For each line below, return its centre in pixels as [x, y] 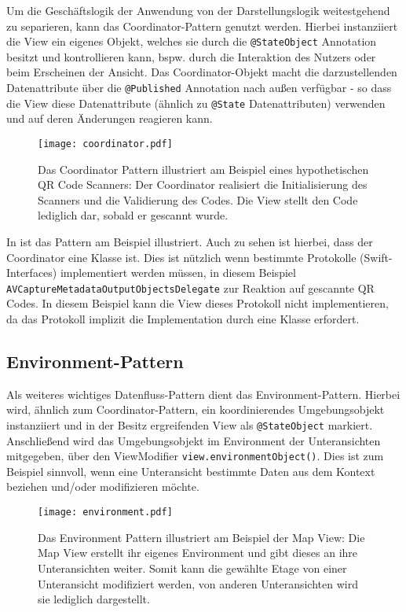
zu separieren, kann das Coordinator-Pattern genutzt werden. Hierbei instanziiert [202, 26]
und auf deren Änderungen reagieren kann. [110, 118]
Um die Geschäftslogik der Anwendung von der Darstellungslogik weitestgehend [198, 10]
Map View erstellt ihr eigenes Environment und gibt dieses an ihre [198, 553]
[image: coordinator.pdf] [105, 144]
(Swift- [376, 257]
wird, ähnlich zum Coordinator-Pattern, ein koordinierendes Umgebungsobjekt [196, 409]
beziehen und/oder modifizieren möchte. [103, 487]
